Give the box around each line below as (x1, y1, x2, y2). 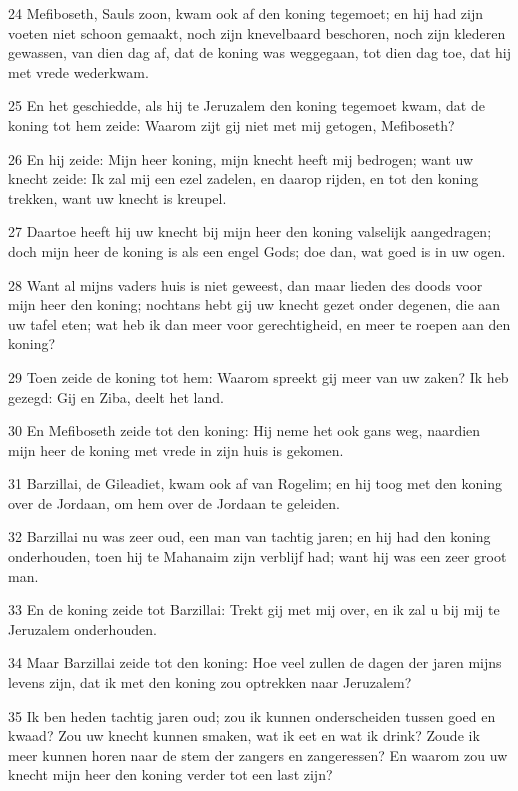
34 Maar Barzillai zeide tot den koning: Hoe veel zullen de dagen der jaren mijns (8, 652, 502, 673)
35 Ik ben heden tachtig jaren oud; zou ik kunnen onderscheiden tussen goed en (8, 705, 496, 726)
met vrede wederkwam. (8, 61, 149, 82)
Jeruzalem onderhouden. (8, 618, 157, 639)
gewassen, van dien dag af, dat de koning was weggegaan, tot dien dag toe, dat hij (8, 42, 512, 63)
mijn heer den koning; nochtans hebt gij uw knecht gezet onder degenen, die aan (8, 294, 501, 315)
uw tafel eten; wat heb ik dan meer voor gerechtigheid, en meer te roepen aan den (8, 313, 511, 334)
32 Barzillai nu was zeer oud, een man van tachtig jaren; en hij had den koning (8, 526, 491, 547)
